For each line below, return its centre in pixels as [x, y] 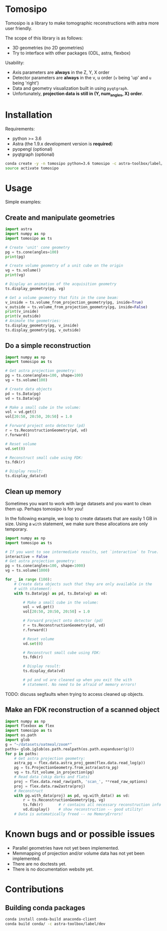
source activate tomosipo [32, 168]
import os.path [21, 735]
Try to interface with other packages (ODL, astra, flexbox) [71, 53]
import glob [17, 740]
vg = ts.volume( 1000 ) [28, 571]
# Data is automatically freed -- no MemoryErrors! [69, 814]
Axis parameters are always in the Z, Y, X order [61, 72]
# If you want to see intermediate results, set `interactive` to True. [82, 552]
